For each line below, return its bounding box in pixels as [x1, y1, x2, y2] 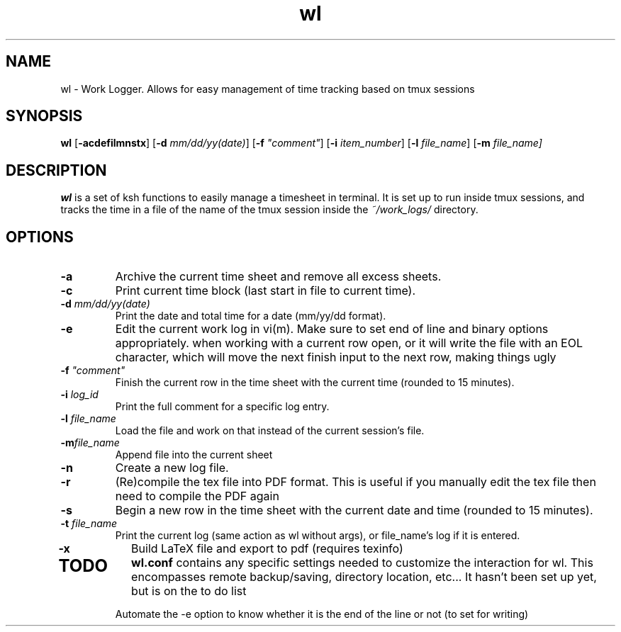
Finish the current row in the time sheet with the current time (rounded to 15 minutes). [115, 376, 515, 389]
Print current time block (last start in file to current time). [115, 283, 416, 298]
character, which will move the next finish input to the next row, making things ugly [115, 350, 556, 365]
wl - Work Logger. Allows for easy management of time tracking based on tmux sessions [60, 82, 475, 95]
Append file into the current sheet [115, 448, 273, 461]
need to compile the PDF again [115, 489, 279, 504]
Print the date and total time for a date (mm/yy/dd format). [115, 310, 386, 322]
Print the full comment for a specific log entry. [115, 400, 330, 413]
